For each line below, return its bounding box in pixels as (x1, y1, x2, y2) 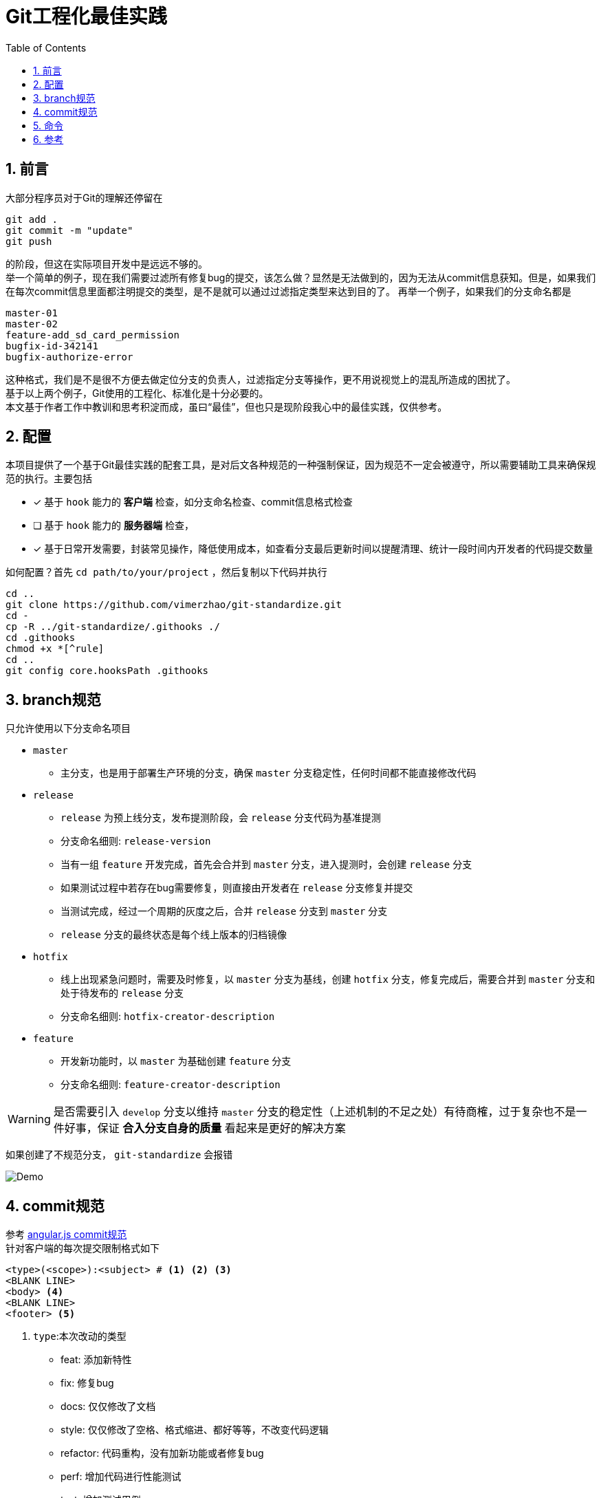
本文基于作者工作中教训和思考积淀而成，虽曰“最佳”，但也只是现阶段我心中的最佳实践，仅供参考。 (6, 400, 448, 413)
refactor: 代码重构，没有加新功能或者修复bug (61, 1447, 264, 1459)
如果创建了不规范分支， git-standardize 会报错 (6, 1149, 233, 1161)
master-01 (6, 307, 58, 318)
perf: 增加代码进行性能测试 (61, 1470, 182, 1483)
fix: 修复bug (61, 1377, 114, 1389)
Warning (8, 1112, 51, 1127)
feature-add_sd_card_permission (6, 329, 179, 340)
